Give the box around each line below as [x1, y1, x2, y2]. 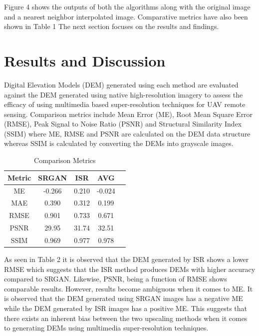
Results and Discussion [4, 50, 166, 70]
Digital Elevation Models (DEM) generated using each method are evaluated [4, 79, 239, 89]
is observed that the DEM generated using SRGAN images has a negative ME [4, 293, 243, 303]
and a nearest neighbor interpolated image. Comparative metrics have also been [4, 11, 248, 21]
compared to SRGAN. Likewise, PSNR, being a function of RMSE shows [4, 273, 227, 284]
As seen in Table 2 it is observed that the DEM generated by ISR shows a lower [4, 253, 249, 264]
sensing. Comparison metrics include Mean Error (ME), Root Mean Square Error [4, 108, 253, 119]
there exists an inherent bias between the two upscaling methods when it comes [4, 312, 248, 323]
